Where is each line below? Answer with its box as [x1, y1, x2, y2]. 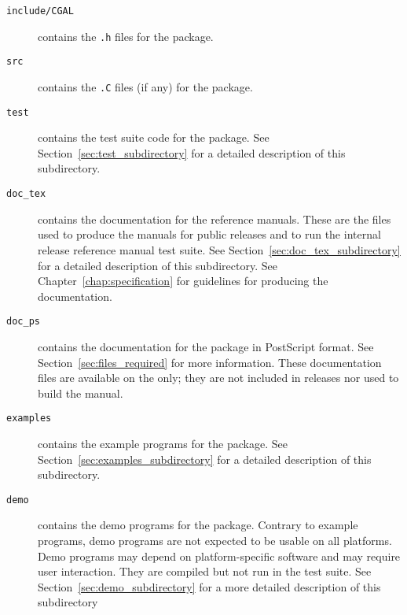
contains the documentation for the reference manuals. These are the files [38, 210, 391, 227]
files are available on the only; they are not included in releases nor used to [38, 369, 399, 386]
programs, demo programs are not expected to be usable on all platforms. [38, 532, 392, 548]
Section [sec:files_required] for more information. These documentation [38, 354, 382, 370]
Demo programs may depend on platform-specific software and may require [38, 547, 401, 564]
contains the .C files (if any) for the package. [38, 78, 253, 94]
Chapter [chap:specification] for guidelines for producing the [38, 272, 328, 289]
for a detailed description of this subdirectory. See [38, 257, 277, 273]
